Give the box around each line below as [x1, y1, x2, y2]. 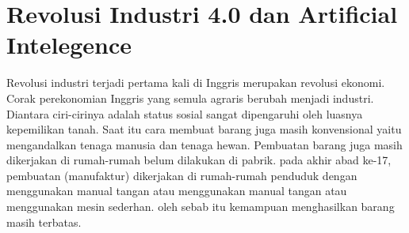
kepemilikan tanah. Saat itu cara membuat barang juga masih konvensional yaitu [6, 121, 402, 137]
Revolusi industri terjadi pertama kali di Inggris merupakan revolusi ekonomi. [6, 74, 385, 91]
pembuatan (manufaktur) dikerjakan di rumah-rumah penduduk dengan [6, 167, 357, 183]
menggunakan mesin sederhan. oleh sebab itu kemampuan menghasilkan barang [6, 198, 395, 215]
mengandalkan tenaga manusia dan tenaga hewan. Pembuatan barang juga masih [6, 136, 403, 152]
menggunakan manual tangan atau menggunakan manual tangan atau [6, 182, 347, 199]
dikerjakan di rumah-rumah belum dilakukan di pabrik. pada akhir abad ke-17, [6, 152, 392, 168]
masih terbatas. [6, 213, 82, 230]
